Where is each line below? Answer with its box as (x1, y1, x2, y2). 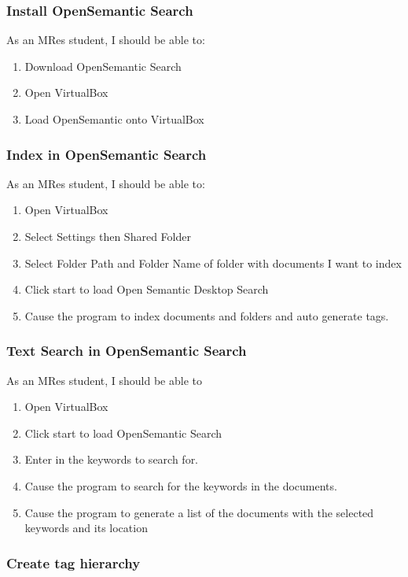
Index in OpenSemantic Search (6, 144, 207, 164)
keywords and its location (24, 520, 148, 536)
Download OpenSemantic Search (24, 57, 182, 74)
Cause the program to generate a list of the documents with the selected (24, 504, 374, 520)
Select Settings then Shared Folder (24, 228, 191, 244)
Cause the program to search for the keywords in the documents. (24, 477, 337, 494)
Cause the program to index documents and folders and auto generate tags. (24, 307, 389, 324)
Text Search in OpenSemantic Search (6, 341, 247, 361)
